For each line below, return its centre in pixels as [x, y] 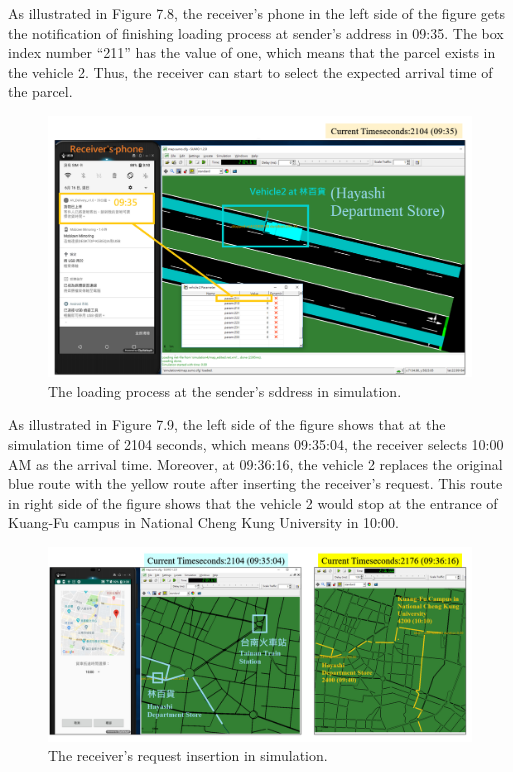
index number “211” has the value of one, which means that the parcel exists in [252, 52]
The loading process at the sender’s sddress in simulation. [225, 390]
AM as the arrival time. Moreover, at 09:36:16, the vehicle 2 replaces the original [255, 463]
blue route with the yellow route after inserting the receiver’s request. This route [255, 483]
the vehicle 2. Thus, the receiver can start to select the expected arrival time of [250, 71]
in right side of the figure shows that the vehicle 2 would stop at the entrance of [253, 502]
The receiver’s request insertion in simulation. [188, 755]
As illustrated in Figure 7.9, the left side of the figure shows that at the [227, 424]
